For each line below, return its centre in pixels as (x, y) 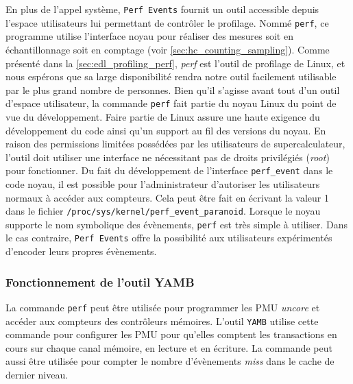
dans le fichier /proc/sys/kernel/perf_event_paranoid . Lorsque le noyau (163, 211)
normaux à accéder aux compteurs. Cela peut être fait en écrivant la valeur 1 (167, 197)
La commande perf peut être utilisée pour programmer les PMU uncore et (163, 307)
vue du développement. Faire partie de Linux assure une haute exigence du (163, 116)
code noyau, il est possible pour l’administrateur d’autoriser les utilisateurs (163, 183)
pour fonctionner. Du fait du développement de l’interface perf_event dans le (169, 170)
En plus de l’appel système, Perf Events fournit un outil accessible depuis (162, 9)
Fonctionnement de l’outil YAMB (100, 281)
